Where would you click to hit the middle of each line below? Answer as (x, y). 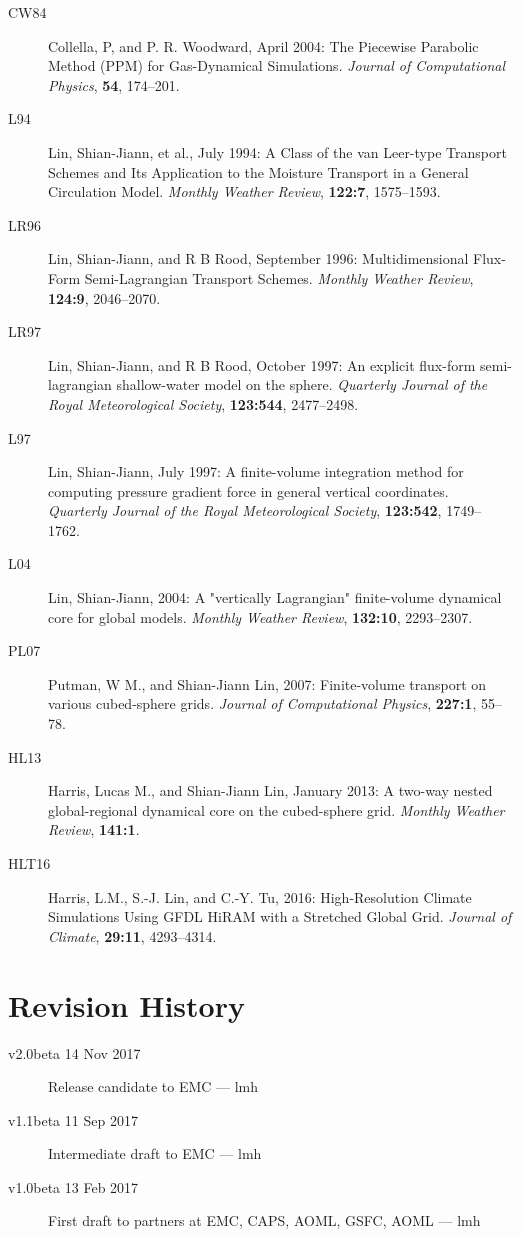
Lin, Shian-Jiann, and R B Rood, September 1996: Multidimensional (258, 258)
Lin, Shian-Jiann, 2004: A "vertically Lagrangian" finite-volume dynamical (275, 597)
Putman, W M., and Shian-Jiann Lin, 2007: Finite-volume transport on (267, 683)
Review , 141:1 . (94, 829)
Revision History (126, 1004)
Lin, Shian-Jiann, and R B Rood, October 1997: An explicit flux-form (262, 364)
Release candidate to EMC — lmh (153, 1086)
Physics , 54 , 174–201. (114, 84)
